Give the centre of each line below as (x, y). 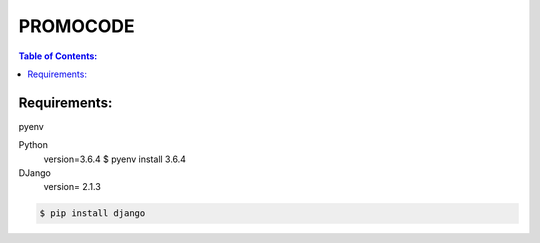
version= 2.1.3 (72, 187)
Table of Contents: (58, 56)
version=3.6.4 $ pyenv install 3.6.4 (115, 159)
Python (33, 145)
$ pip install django (92, 213)
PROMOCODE (76, 26)
